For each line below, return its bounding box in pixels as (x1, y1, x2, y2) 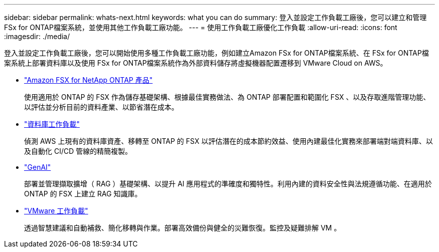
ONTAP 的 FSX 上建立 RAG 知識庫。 (24, 189, 142, 198)
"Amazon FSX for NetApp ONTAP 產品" (24, 76, 153, 84)
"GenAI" (24, 163, 51, 171)
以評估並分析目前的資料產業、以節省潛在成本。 (24, 103, 178, 111)
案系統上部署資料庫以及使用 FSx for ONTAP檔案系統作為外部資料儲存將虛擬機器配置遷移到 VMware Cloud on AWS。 (4, 59, 387, 67)
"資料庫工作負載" (24, 120, 80, 128)
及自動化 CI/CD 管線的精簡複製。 (24, 147, 132, 155)
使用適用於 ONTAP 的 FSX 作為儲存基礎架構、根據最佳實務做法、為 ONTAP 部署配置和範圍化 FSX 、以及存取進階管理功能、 (24, 93, 430, 101)
